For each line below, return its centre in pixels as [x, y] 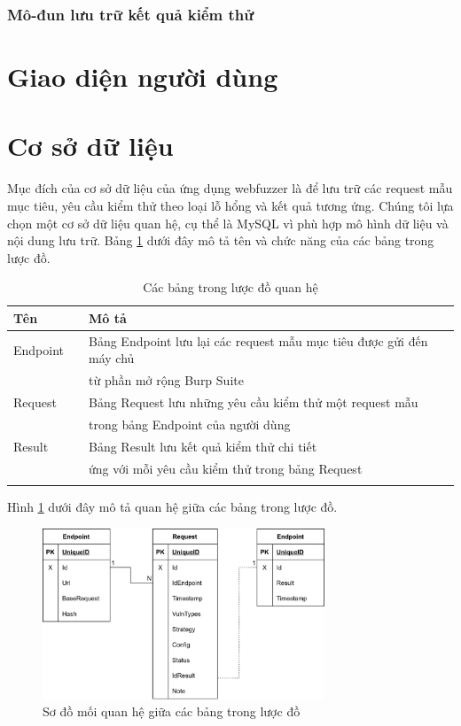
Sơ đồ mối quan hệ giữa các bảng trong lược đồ [172, 711]
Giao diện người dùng [143, 77]
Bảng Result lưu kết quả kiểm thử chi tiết [203, 446]
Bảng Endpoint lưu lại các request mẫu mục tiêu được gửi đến [258, 340]
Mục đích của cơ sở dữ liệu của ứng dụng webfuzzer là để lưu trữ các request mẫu [230, 188]
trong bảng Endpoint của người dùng [190, 424]
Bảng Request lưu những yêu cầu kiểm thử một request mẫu [254, 402]
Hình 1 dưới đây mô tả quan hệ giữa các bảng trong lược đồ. [172, 506]
